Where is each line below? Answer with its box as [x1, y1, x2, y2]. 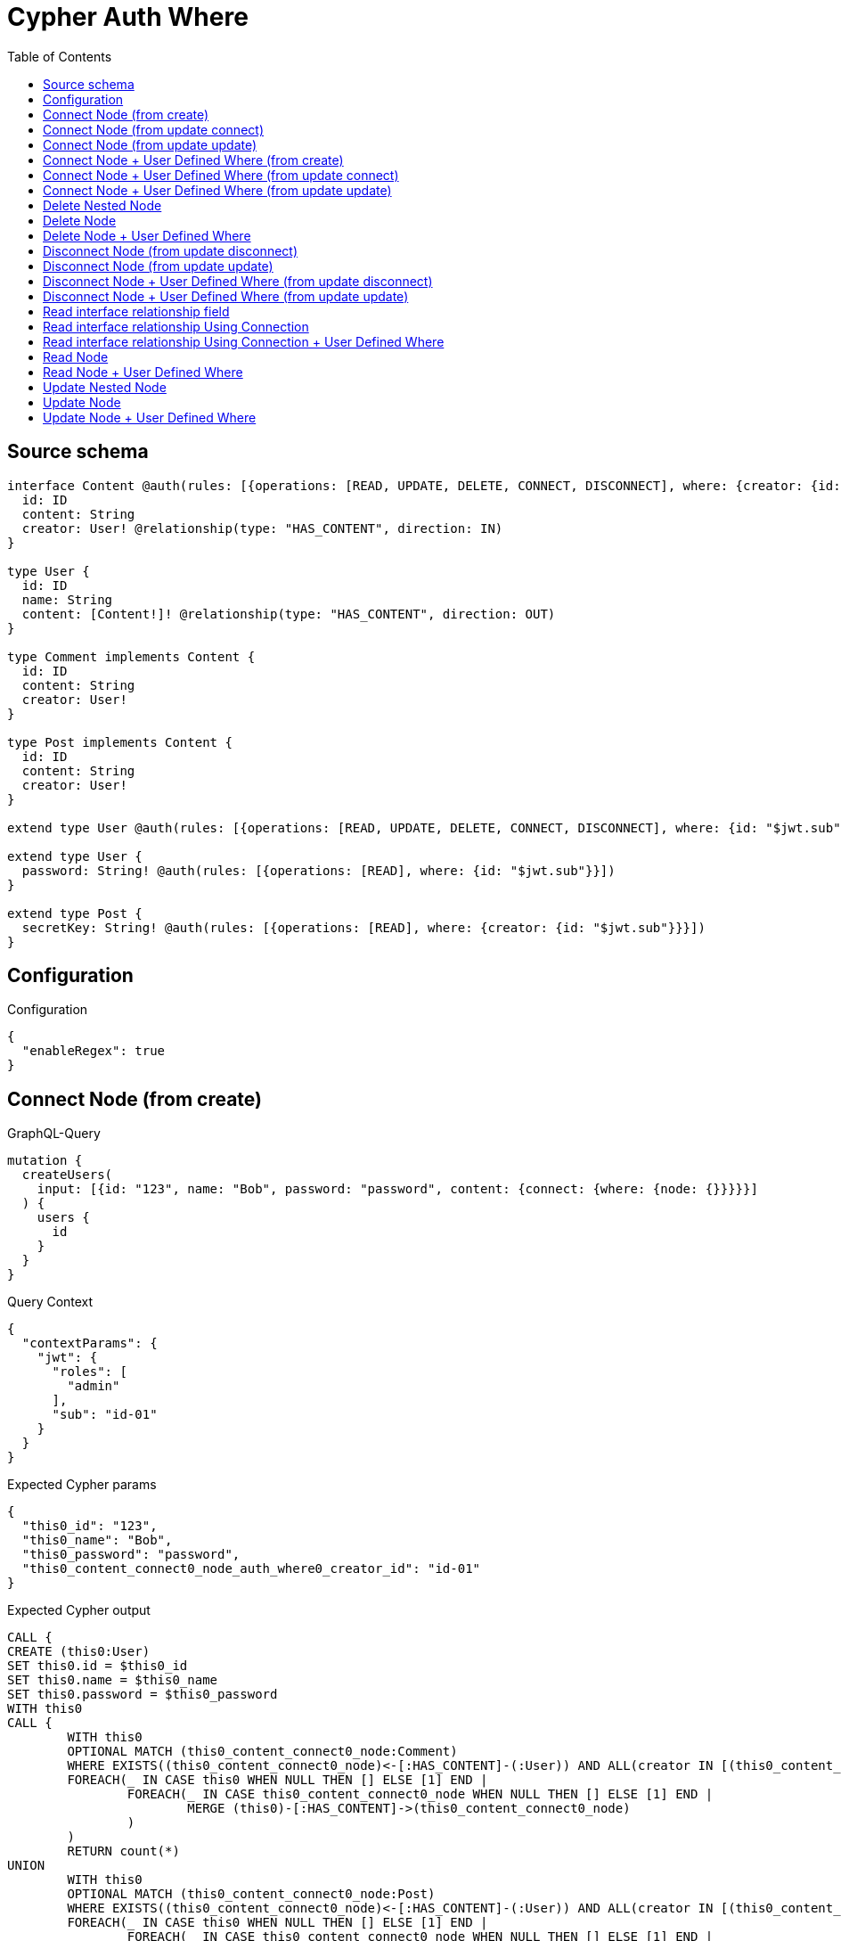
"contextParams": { [21, 1336, 158, 1351]
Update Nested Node [43, 379, 167, 395]
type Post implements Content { [7, 734, 233, 749]
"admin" [67, 1379, 120, 1394]
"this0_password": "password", [21, 1547, 241, 1562]
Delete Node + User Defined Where [43, 227, 251, 243]
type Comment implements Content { [7, 649, 256, 664]
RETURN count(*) [67, 1844, 180, 1859]
